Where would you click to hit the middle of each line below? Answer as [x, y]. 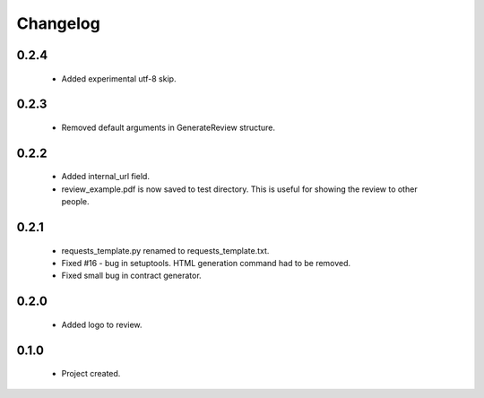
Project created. [91, 374]
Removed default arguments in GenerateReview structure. [169, 127]
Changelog [58, 23]
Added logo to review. [102, 324]
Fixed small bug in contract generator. [131, 276]
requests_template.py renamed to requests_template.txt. [165, 250]
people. [75, 202]
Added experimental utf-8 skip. [119, 78]
